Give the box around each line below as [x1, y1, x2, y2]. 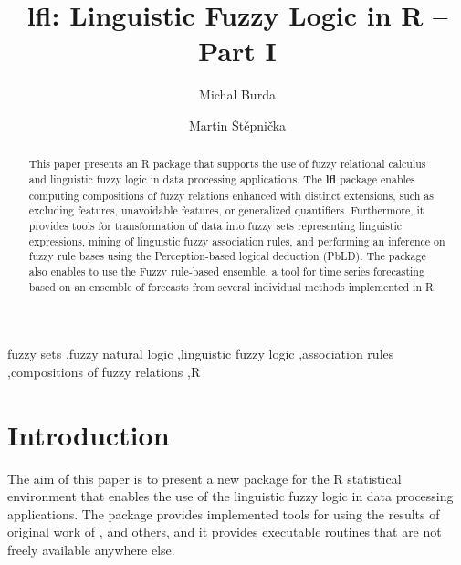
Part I [198, 32, 277, 69]
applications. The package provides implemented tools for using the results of [7, 504, 440, 523]
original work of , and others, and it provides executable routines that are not [7, 522, 442, 541]
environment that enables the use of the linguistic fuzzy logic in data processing [7, 487, 454, 506]
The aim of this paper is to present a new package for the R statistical [7, 468, 402, 487]
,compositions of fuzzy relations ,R [7, 361, 201, 381]
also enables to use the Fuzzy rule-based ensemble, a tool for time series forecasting [28, 263, 424, 278]
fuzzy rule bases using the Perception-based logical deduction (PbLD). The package [28, 248, 426, 264]
